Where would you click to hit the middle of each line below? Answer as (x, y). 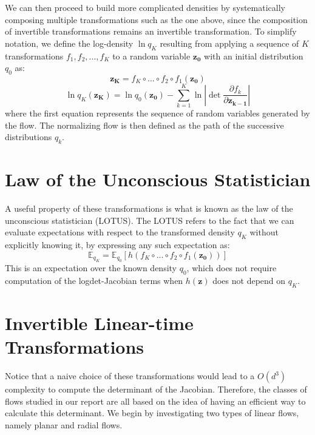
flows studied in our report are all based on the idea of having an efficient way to (155, 401)
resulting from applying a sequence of (229, 43)
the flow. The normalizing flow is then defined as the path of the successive (144, 125)
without (264, 232)
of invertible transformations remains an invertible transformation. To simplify (151, 31)
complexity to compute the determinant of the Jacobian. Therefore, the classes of (156, 389)
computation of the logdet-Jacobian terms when (94, 280)
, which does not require (232, 268)
